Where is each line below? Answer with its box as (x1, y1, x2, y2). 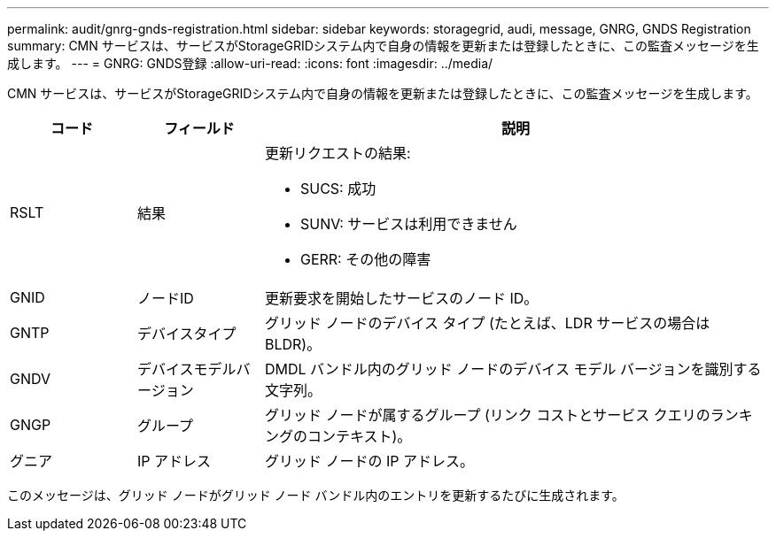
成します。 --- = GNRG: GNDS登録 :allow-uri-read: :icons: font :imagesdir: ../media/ (7, 56, 493, 71)
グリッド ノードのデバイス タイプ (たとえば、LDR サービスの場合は (264, 314, 710, 332)
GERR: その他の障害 (299, 250, 431, 268)
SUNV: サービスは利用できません (299, 215, 517, 233)
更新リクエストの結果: (264, 144, 411, 162)
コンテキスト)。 (307, 427, 412, 445)
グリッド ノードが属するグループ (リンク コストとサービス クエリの (264, 406, 710, 424)
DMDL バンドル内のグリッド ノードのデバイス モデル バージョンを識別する (264, 360, 762, 378)
